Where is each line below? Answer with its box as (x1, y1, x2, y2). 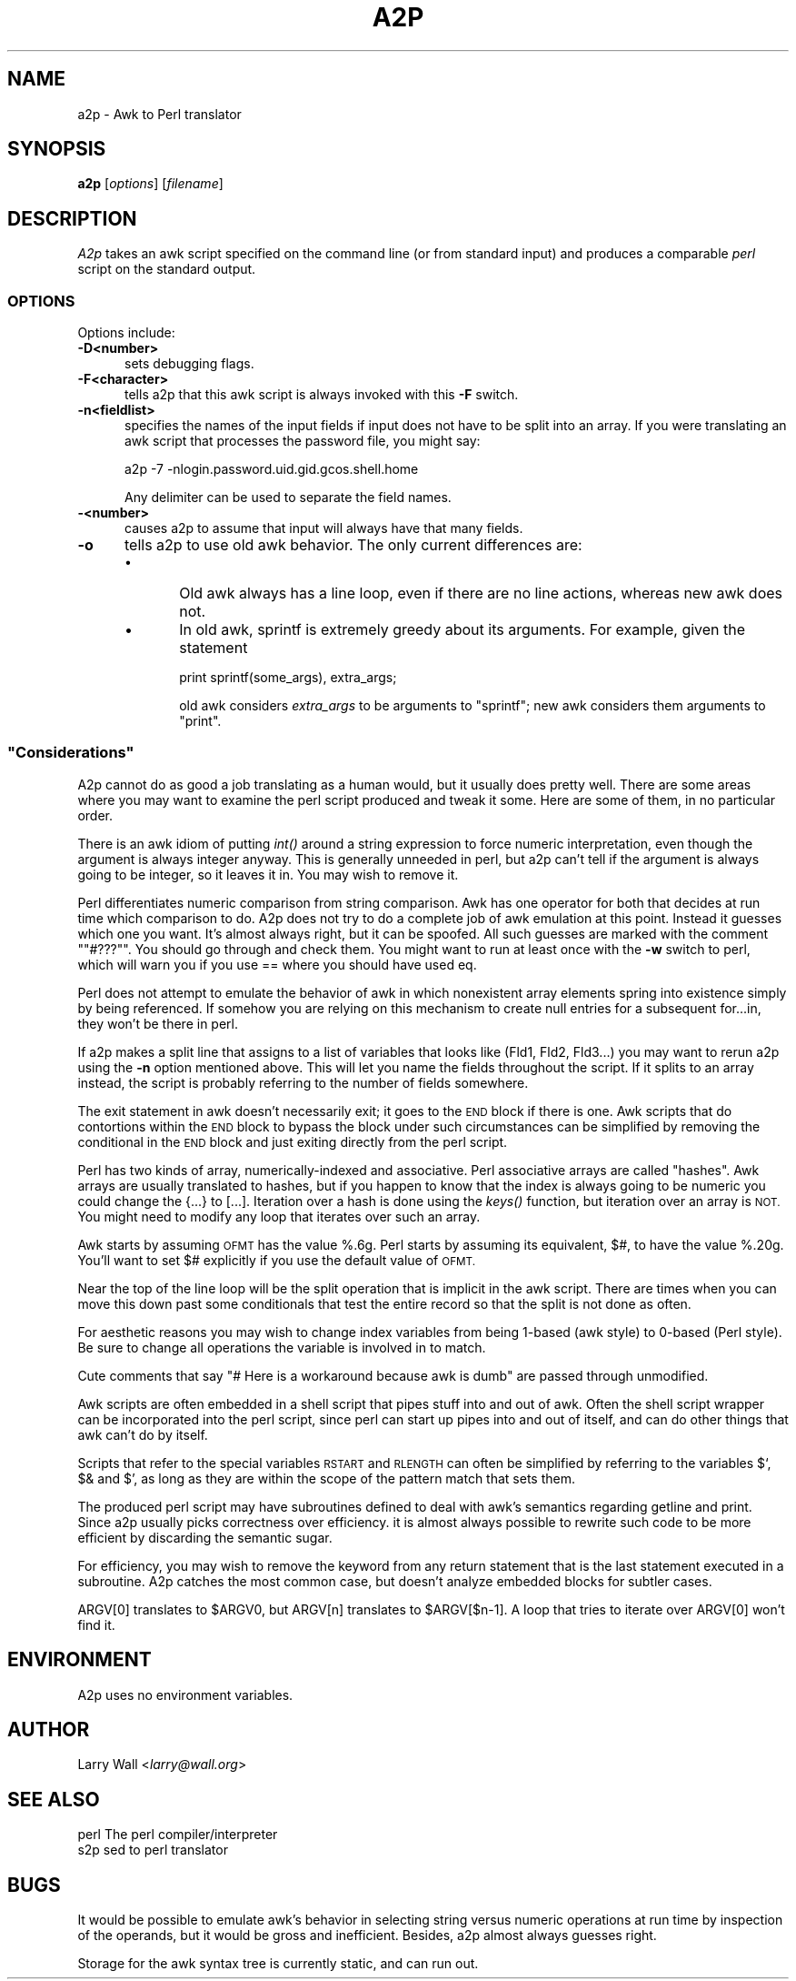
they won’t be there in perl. (77, 1015, 238, 1031)
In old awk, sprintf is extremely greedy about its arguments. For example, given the (179, 620, 746, 639)
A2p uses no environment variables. (77, 1686, 294, 1703)
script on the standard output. (77, 261, 256, 277)
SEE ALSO (7, 1787, 100, 1811)
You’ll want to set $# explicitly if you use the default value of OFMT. (77, 1252, 476, 1268)
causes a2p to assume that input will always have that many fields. (124, 520, 523, 537)
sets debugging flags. (124, 356, 254, 372)
